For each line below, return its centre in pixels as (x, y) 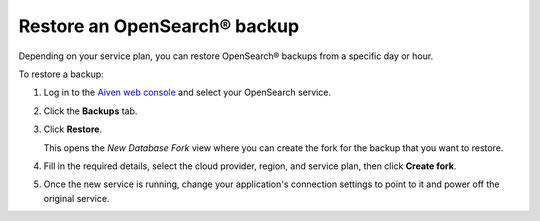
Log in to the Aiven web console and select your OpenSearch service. (187, 92)
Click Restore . (73, 129)
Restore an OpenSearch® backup (159, 26)
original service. (76, 198)
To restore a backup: (61, 74)
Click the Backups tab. (90, 111)
